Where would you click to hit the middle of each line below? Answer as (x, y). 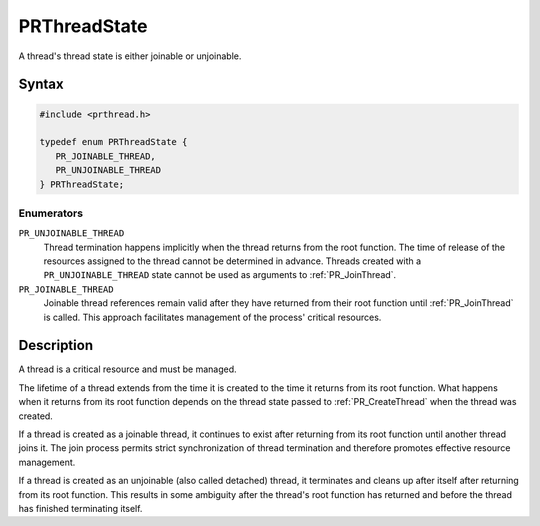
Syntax (41, 84)
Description (56, 345)
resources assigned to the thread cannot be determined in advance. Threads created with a (232, 261)
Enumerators (51, 213)
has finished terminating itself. (80, 508)
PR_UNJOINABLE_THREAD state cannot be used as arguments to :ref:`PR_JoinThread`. (220, 275)
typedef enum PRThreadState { (113, 142)
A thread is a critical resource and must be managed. (127, 369)
